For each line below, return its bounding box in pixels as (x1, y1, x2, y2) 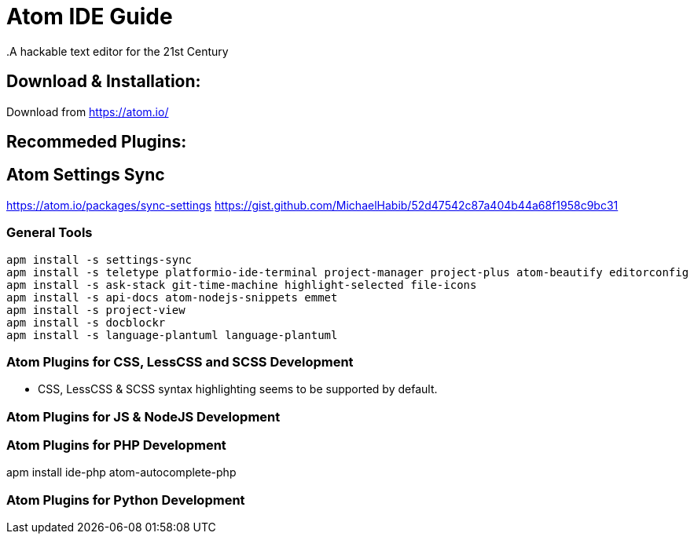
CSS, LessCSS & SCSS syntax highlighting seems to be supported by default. (38, 382, 438, 396)
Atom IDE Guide (6, 3, 173, 30)
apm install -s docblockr (6, 316, 166, 329)
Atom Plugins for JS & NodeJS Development (6, 408, 281, 425)
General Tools (6, 224, 93, 241)
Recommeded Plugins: (6, 132, 187, 152)
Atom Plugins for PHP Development (6, 437, 226, 454)
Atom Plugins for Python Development (6, 491, 245, 508)
